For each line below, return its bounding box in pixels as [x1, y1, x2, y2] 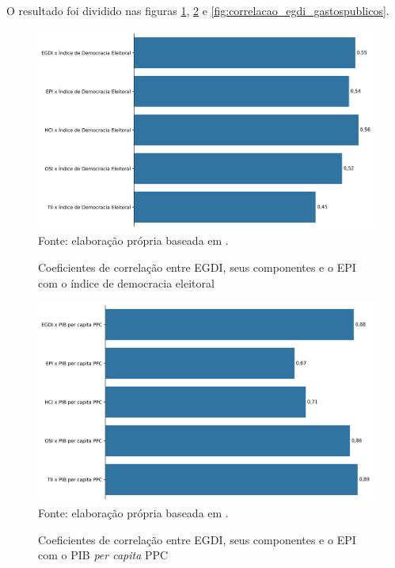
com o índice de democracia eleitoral [38, 274, 215, 291]
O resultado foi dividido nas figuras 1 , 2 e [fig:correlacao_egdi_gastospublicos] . [6, 2, 389, 18]
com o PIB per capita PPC [38, 547, 169, 563]
